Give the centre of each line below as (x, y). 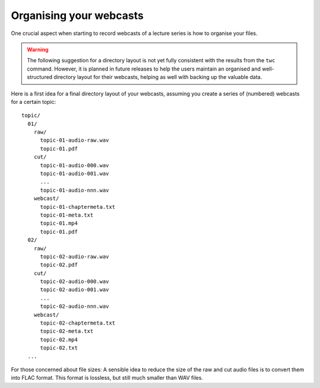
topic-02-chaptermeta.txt (78, 323)
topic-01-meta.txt (67, 215)
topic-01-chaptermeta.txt (78, 207)
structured (40, 77)
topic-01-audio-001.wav (75, 174)
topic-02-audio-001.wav (75, 290)
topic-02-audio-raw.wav (75, 256)
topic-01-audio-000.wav (75, 165)
